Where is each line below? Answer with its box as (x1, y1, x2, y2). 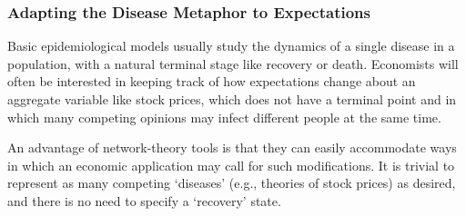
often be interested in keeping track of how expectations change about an (7, 72, 416, 91)
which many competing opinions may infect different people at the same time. (7, 107, 441, 126)
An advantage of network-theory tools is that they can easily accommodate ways (7, 138, 457, 157)
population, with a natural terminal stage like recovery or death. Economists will (7, 54, 459, 73)
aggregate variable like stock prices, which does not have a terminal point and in (7, 90, 457, 108)
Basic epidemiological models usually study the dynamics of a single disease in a (7, 36, 455, 55)
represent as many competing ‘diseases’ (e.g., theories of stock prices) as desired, (7, 173, 456, 192)
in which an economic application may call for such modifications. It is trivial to (7, 155, 455, 174)
